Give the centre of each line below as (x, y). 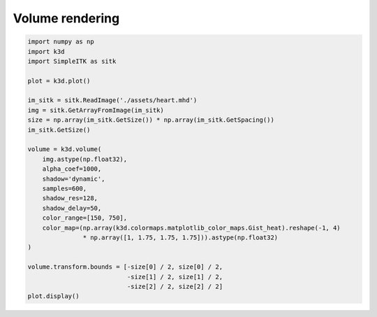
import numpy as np (61, 42)
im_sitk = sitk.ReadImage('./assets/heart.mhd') (112, 100)
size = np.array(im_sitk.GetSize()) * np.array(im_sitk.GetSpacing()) (151, 120)
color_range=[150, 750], (85, 218)
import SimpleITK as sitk (72, 61)
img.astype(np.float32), (85, 159)
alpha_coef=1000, (72, 169)
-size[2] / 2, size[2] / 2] (175, 286)
